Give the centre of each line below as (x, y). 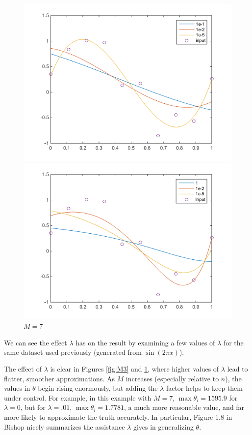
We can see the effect (36, 342)
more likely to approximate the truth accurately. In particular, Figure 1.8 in (118, 417)
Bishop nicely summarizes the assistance (64, 426)
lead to (238, 368)
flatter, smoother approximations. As (59, 378)
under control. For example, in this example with (78, 397)
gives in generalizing (163, 426)
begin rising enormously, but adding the (98, 388)
